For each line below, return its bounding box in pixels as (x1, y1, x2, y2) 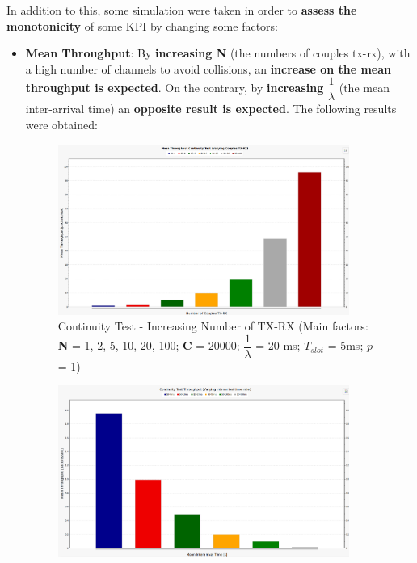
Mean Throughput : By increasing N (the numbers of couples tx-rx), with (25, 44, 411, 61)
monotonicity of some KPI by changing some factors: (6, 17, 278, 34)
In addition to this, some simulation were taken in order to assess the (6, 2, 357, 18)
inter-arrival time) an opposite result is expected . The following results (25, 100, 397, 117)
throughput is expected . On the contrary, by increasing (25, 79, 324, 96)
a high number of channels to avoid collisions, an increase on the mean (25, 60, 392, 77)
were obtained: (25, 116, 98, 133)
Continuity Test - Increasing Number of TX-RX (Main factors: (57, 317, 369, 334)
